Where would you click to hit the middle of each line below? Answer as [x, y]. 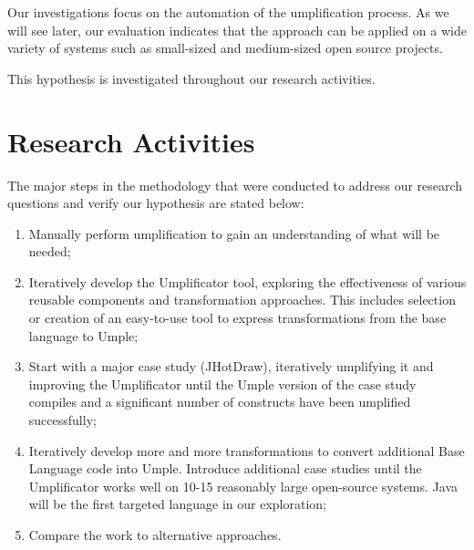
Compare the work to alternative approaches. [155, 534]
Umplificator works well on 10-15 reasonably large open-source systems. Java [243, 486]
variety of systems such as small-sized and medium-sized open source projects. [225, 48]
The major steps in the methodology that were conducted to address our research [235, 185]
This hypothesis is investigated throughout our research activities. [191, 78]
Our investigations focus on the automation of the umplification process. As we [228, 12]
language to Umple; [83, 335]
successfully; [62, 420]
